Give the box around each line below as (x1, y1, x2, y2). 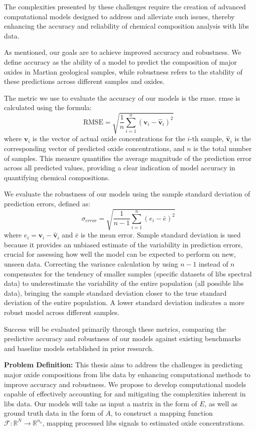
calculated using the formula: (4, 102, 92, 113)
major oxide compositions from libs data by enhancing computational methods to (4, 369, 251, 379)
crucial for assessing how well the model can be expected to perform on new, (4, 249, 236, 259)
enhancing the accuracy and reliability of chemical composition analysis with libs (4, 21, 249, 31)
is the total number (193, 143, 252, 154)
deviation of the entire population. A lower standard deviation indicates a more (4, 297, 245, 308)
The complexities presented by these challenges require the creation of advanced (4, 1, 246, 11)
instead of (199, 258, 228, 269)
